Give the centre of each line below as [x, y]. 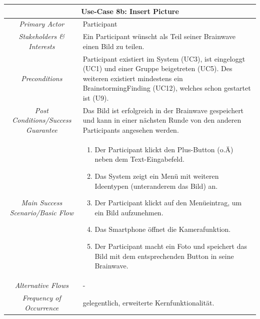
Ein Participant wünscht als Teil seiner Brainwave [159, 36]
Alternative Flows [41, 285]
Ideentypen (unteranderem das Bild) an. [156, 186]
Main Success [42, 203]
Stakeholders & [42, 36]
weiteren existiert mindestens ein [133, 78]
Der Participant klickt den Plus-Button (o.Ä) [164, 149]
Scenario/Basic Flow [41, 212]
